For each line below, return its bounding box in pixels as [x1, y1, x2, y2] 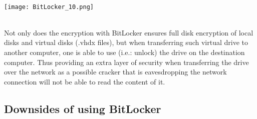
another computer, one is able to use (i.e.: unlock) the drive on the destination [4, 47, 245, 57]
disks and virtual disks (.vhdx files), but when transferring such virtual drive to [4, 37, 248, 47]
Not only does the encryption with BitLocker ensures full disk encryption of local [4, 27, 253, 37]
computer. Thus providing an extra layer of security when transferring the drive [4, 56, 249, 67]
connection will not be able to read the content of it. [4, 76, 165, 86]
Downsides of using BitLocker [4, 100, 161, 116]
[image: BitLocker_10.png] [4, 3, 94, 10]
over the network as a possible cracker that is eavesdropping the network [4, 66, 227, 77]
